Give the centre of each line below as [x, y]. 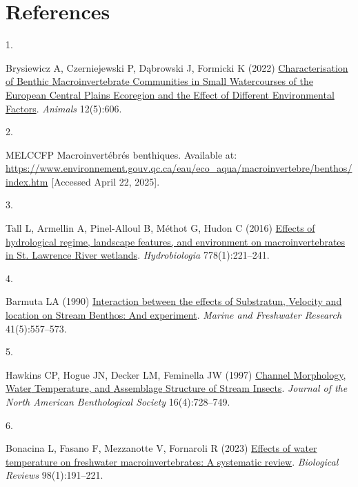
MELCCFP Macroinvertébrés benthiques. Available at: [121, 154]
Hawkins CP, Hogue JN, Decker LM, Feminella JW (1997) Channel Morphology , [176, 374]
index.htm [27, 181]
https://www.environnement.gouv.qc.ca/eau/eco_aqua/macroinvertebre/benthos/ [179, 168]
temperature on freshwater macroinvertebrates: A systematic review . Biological [172, 461]
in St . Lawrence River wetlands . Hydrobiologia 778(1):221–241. [138, 255]
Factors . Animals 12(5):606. [64, 108]
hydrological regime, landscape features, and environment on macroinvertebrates [176, 241]
